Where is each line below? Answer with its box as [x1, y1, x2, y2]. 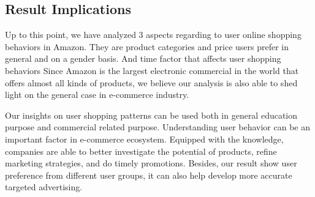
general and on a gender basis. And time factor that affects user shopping [5, 52, 281, 65]
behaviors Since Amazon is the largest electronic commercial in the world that [5, 64, 299, 76]
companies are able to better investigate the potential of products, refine [5, 144, 277, 157]
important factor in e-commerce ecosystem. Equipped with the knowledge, [5, 132, 284, 145]
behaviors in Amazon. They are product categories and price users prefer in [5, 40, 289, 53]
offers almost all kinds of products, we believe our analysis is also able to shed [5, 76, 298, 89]
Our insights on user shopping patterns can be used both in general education [5, 108, 298, 121]
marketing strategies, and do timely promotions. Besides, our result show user [5, 157, 297, 169]
